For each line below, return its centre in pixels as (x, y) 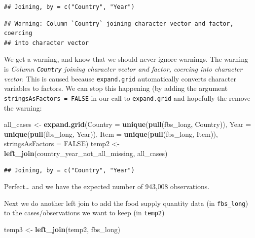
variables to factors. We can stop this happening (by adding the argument (116, 88)
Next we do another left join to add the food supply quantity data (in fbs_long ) (126, 203)
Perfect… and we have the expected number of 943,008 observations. (107, 186)
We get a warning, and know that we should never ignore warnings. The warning (126, 59)
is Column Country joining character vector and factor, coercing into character (123, 68)
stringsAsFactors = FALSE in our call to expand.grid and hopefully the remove (127, 98)
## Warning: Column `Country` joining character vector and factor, (119, 23)
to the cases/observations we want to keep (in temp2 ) (84, 213)
